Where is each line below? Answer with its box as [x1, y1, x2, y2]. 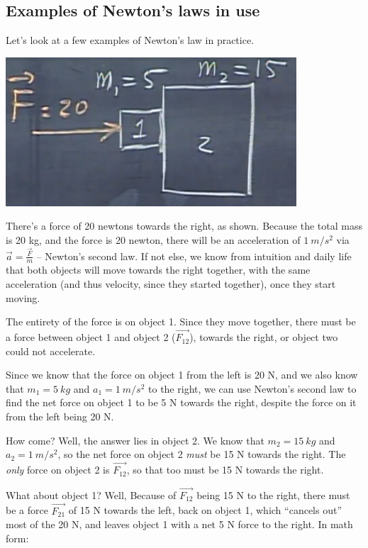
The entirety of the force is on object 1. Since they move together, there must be [6, 314, 356, 329]
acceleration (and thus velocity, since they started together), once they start [6, 276, 336, 291]
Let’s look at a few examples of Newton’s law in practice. [6, 33, 255, 47]
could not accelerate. [6, 343, 96, 358]
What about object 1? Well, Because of [6, 487, 177, 502]
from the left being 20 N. [6, 409, 114, 424]
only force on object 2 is [6, 462, 110, 477]
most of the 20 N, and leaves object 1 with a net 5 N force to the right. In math [6, 517, 353, 532]
